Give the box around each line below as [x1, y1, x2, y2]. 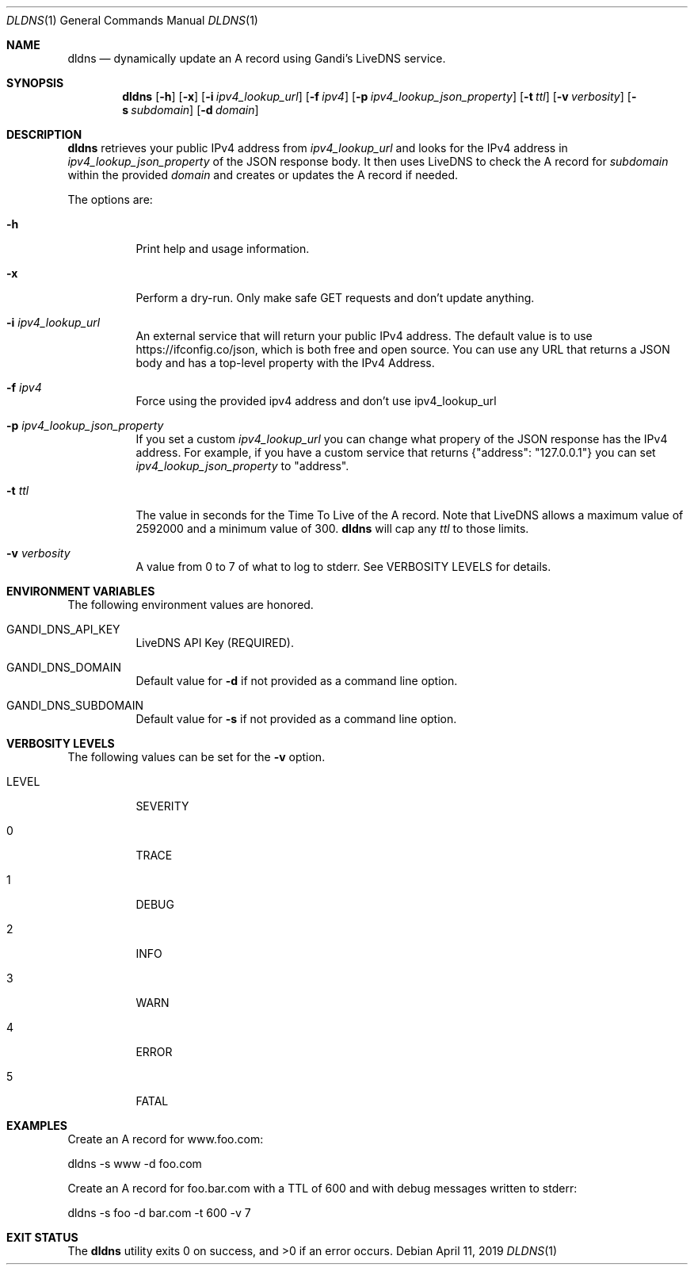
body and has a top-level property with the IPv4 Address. [135, 356, 435, 369]
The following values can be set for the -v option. [67, 750, 326, 764]
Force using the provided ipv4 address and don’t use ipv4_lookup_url [135, 394, 497, 408]
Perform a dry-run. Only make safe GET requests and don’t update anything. [135, 291, 535, 304]
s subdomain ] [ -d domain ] [122, 103, 259, 117]
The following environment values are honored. [67, 598, 314, 611]
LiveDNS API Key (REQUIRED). [135, 636, 294, 649]
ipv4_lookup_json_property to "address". [135, 459, 349, 473]
